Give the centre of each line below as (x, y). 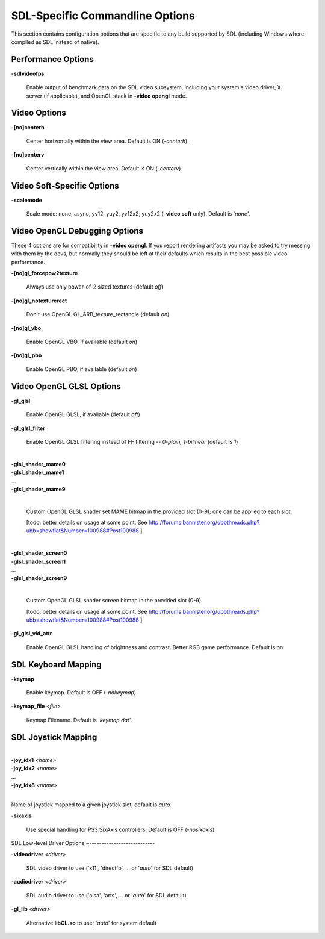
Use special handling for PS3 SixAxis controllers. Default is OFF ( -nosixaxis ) (120, 829)
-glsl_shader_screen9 (39, 578)
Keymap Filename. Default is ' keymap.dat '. (79, 720)
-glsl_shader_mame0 (38, 464)
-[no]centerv (28, 155)
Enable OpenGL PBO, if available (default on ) (82, 369)
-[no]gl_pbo (26, 355)
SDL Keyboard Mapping (56, 665)
